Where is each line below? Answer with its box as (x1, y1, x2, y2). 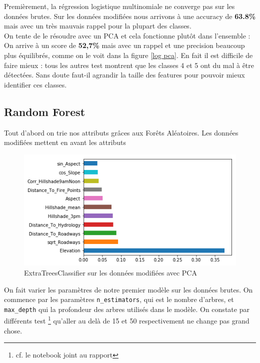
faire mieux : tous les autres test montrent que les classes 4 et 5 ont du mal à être (4, 59, 254, 70)
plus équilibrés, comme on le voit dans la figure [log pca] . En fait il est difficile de (4, 49, 253, 60)
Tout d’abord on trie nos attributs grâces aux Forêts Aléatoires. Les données (4, 127, 238, 137)
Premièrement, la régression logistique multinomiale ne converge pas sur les (4, 1, 235, 11)
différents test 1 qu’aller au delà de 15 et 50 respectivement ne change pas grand (4, 314, 249, 326)
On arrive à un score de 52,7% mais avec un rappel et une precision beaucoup (4, 40, 245, 50)
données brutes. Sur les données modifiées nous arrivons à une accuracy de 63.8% (4, 10, 256, 21)
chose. (4, 325, 22, 335)
